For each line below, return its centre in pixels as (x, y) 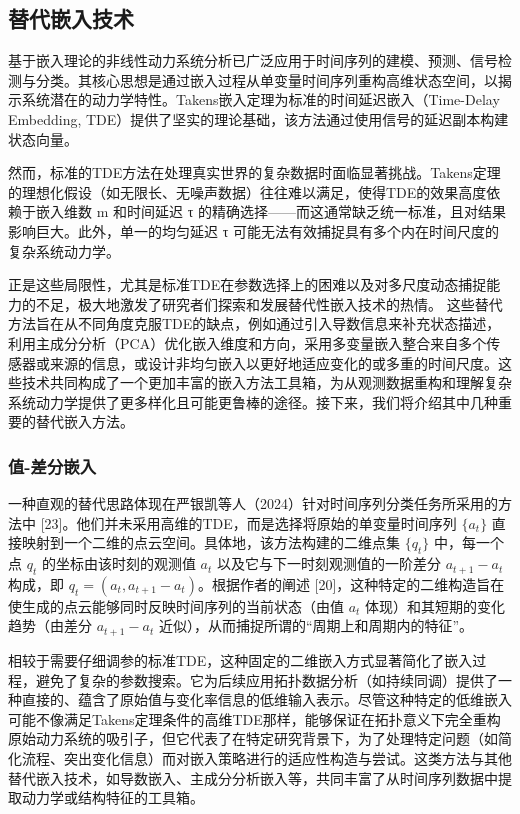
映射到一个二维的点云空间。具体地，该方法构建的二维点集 (210, 542)
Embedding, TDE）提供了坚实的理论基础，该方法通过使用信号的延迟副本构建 (258, 118)
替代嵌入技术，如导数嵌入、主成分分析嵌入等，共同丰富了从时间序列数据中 (253, 777)
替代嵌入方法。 (84, 421)
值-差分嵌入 (52, 465)
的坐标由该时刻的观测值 (118, 563)
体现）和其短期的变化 (435, 605)
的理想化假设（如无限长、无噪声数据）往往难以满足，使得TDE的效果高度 (247, 191)
